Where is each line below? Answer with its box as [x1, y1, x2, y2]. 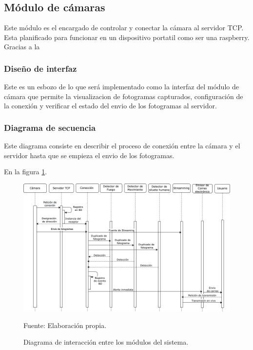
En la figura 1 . [4, 166, 47, 177]
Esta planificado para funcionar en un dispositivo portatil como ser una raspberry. [4, 32, 250, 42]
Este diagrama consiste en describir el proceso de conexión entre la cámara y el [4, 141, 240, 151]
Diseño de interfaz [4, 62, 77, 74]
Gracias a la [4, 41, 40, 52]
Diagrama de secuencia [4, 121, 96, 133]
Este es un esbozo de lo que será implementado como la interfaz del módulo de [4, 82, 239, 92]
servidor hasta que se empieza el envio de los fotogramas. [4, 150, 175, 160]
